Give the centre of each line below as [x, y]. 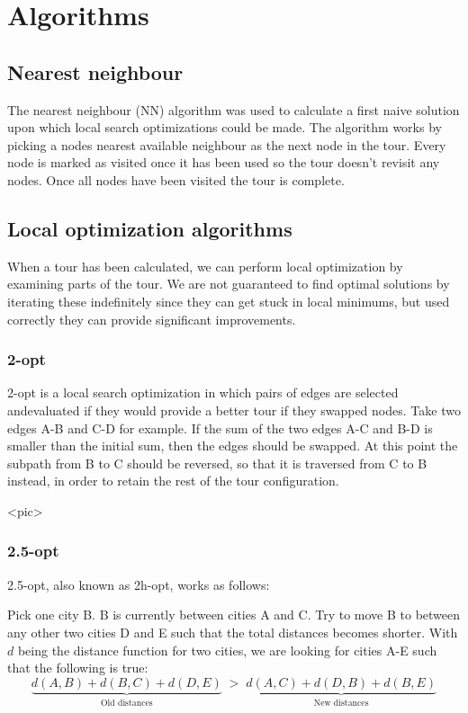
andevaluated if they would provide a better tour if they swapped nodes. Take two [234, 410]
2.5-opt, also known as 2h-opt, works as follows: [139, 584]
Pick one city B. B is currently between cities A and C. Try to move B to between [234, 615]
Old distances [126, 703]
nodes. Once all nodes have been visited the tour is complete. [176, 179]
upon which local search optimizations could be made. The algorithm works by [225, 127]
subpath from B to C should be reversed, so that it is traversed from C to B [217, 463]
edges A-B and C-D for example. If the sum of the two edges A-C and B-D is [220, 428]
